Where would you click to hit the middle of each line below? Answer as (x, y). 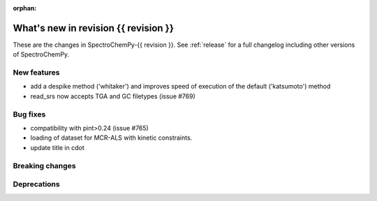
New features (36, 73)
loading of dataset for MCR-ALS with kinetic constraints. (111, 138)
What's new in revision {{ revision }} (94, 28)
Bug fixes (29, 114)
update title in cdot (58, 147)
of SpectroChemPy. (41, 54)
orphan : (25, 8)
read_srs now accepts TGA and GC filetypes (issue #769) (113, 96)
